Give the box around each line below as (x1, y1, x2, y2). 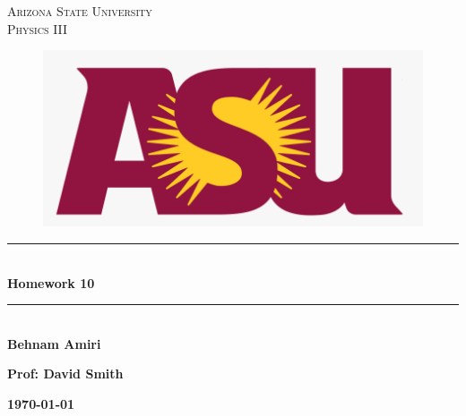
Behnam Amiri (7, 334, 101, 352)
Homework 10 (7, 273, 95, 292)
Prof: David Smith (7, 364, 124, 383)
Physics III (7, 19, 68, 38)
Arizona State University (7, 2, 152, 20)
